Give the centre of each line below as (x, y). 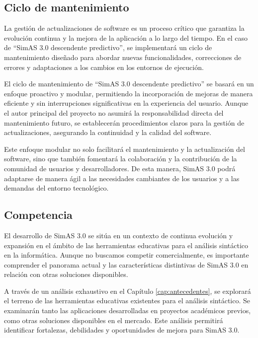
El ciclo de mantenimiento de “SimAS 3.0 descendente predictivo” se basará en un (129, 84)
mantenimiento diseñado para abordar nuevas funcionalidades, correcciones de (123, 57)
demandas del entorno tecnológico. (56, 188)
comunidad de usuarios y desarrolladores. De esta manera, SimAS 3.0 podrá (120, 168)
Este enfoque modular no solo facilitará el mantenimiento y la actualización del (125, 149)
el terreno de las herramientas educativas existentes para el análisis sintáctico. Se (127, 301)
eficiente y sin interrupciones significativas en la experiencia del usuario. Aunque (126, 103)
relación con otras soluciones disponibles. (66, 274)
